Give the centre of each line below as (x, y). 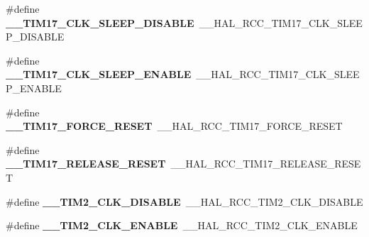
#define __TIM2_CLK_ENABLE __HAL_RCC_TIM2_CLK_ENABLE (182, 225)
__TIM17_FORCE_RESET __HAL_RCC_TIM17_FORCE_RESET (174, 126)
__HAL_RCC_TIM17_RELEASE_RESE (266, 164)
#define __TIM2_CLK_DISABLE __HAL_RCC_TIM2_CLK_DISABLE (184, 201)
